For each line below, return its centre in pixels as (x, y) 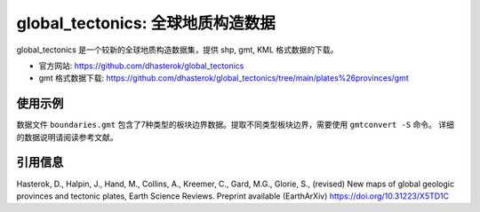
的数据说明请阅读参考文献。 (67, 137)
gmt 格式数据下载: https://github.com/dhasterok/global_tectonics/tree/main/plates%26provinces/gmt (224, 78)
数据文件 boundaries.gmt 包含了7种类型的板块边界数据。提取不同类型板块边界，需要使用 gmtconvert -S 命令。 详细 (236, 125)
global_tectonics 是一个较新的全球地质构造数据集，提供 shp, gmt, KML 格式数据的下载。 (177, 50)
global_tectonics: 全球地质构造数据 (146, 23)
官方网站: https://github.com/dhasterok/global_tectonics (141, 66)
